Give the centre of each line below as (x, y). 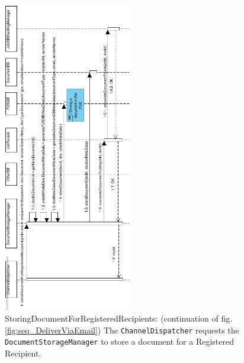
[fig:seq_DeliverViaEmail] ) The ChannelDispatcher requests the (122, 330)
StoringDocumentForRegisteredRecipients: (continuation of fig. (119, 318)
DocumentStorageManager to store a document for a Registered (119, 341)
